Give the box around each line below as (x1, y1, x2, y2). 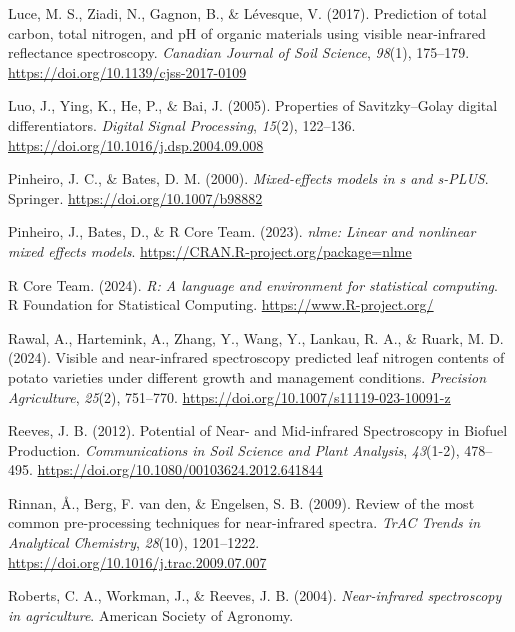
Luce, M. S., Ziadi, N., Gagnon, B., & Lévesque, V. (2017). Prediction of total (8, 3, 487, 23)
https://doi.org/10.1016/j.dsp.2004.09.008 (8, 134, 264, 155)
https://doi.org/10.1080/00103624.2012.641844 (37, 459, 323, 480)
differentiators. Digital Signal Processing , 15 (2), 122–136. (8, 114, 356, 135)
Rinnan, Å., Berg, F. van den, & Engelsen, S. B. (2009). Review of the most (8, 492, 475, 513)
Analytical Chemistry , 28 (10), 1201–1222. (8, 532, 260, 553)
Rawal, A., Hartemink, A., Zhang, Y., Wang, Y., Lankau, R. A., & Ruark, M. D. (8, 327, 504, 348)
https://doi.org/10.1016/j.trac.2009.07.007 (8, 551, 267, 572)
